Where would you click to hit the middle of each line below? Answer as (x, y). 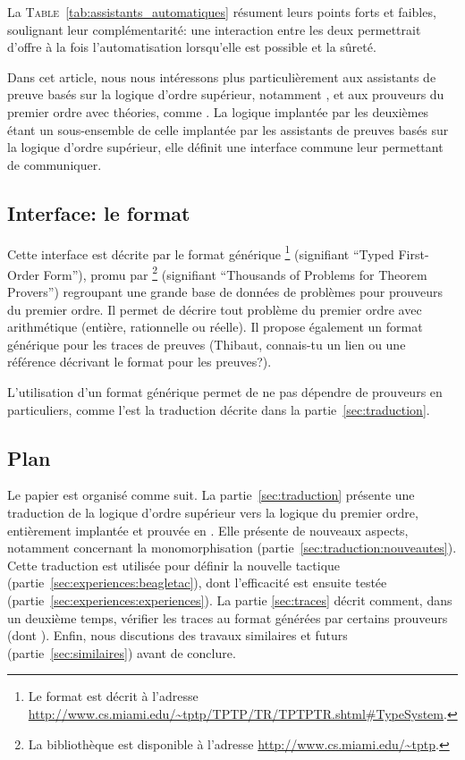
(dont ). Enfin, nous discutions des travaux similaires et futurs (178, 635)
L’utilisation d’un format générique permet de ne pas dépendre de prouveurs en (225, 392)
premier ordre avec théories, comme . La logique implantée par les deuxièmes (218, 111)
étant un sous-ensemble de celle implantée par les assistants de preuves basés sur (228, 129)
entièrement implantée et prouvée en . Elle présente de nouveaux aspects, (208, 530)
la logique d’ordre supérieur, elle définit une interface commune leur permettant (225, 147)
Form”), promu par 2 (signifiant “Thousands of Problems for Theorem (235, 273)
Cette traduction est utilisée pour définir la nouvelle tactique (174, 565)
